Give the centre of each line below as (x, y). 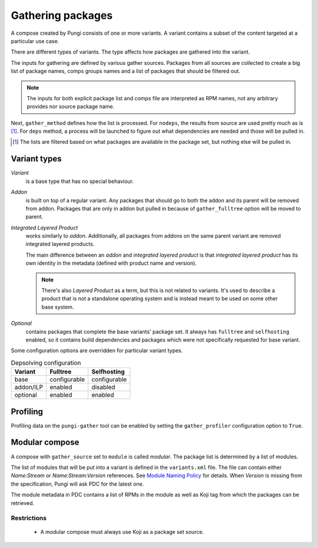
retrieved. (23, 503)
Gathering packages (62, 15)
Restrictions (29, 518)
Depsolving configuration (46, 363)
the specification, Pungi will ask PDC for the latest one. (77, 484)
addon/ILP (29, 388)
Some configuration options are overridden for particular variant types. (97, 350)
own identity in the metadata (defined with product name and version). (111, 263)
